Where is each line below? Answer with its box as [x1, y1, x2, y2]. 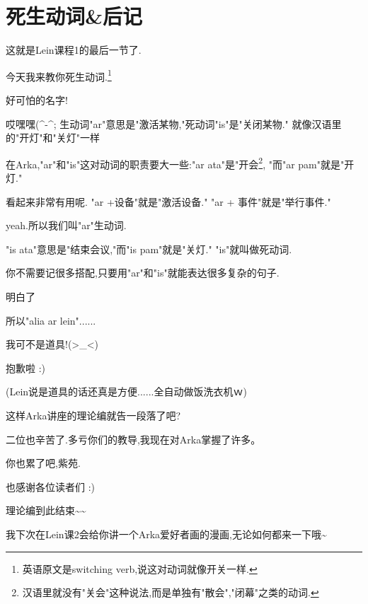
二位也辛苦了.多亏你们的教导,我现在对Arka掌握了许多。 [6, 431, 261, 446]
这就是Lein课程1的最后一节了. [6, 42, 142, 57]
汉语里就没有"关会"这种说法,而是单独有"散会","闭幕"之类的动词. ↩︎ [22, 585, 319, 600]
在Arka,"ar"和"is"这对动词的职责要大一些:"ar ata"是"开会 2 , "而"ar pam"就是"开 [6, 154, 355, 171]
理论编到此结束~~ [6, 503, 86, 518]
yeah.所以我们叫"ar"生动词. [6, 218, 127, 233]
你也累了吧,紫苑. [6, 455, 81, 470]
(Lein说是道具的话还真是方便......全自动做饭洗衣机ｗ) [6, 384, 247, 399]
